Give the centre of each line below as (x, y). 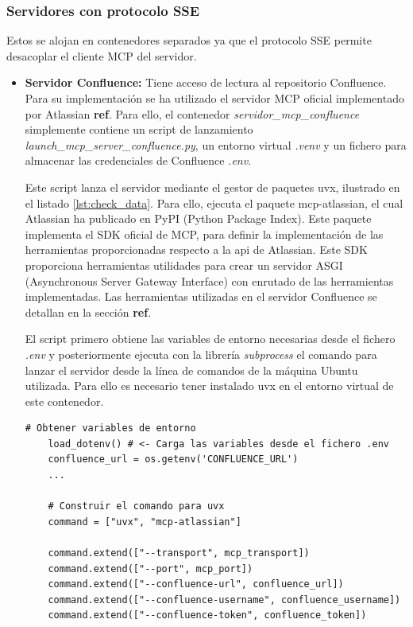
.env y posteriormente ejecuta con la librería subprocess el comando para (201, 354)
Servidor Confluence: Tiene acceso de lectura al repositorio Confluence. (206, 82)
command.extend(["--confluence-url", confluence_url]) (196, 584)
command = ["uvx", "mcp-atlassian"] (145, 522)
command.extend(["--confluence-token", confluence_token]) (207, 615)
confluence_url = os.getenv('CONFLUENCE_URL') (173, 460)
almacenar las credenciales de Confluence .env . (138, 160)
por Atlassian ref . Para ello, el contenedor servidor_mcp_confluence (192, 113)
